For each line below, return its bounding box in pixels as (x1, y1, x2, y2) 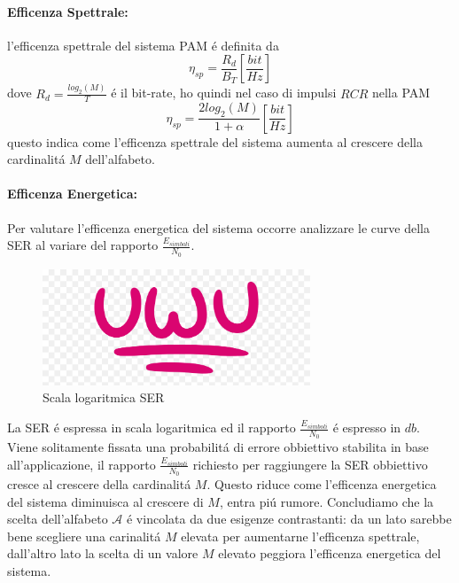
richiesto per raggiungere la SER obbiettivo (192, 455, 428, 473)
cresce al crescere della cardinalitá (7, 475, 191, 494)
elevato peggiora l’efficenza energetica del (218, 544, 441, 563)
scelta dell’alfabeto (7, 509, 108, 528)
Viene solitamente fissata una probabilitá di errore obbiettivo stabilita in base (7, 438, 429, 456)
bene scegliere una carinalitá (7, 526, 161, 545)
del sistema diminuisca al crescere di (7, 492, 204, 510)
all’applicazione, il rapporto (7, 455, 156, 473)
